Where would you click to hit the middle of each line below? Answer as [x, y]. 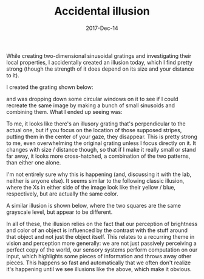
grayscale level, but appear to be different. [59, 212]
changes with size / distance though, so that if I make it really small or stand [101, 149]
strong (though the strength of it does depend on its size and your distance [100, 69]
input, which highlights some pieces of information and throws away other [99, 256]
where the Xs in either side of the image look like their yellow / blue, [91, 187]
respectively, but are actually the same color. [62, 194]
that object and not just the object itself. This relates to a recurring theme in [100, 236]
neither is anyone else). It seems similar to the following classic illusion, [95, 180]
